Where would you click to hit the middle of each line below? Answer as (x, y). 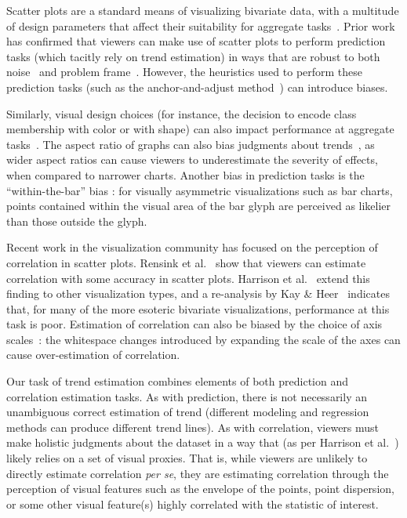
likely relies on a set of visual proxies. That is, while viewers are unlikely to (187, 458)
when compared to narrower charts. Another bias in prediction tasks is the (185, 174)
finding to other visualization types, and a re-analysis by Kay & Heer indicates (198, 293)
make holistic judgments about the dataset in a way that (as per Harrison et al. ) (203, 442)
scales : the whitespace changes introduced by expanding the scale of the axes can (203, 339)
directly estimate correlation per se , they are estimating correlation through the (198, 473)
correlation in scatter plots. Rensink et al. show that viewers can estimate (186, 262)
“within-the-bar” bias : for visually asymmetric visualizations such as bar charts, (200, 190)
